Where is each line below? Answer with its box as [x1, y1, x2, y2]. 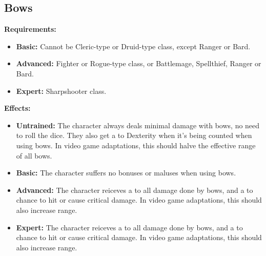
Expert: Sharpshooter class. [16, 85, 107, 96]
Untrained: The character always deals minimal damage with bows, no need [16, 120, 260, 130]
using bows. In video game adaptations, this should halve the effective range [16, 140, 256, 150]
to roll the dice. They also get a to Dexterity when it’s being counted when [16, 130, 252, 141]
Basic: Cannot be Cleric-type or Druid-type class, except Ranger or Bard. [16, 41, 251, 51]
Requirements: [4, 24, 56, 34]
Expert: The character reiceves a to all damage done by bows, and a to [16, 222, 243, 232]
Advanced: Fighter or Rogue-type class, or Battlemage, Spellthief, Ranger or [16, 58, 261, 69]
